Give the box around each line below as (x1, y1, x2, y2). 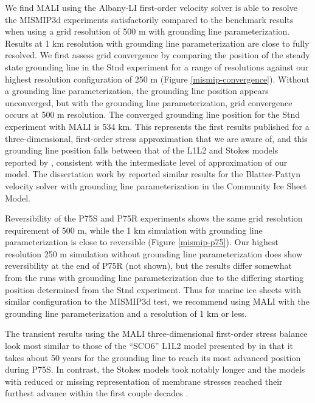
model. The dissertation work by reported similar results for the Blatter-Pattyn (5, 168, 301, 180)
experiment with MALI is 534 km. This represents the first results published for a (5, 120, 310, 132)
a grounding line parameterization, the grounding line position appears (5, 84, 269, 97)
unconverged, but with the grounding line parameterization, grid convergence (5, 96, 292, 109)
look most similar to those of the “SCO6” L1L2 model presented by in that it (5, 339, 294, 352)
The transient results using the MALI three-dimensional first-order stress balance (5, 327, 308, 340)
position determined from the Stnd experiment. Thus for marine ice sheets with (5, 283, 302, 296)
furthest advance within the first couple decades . (5, 387, 189, 399)
